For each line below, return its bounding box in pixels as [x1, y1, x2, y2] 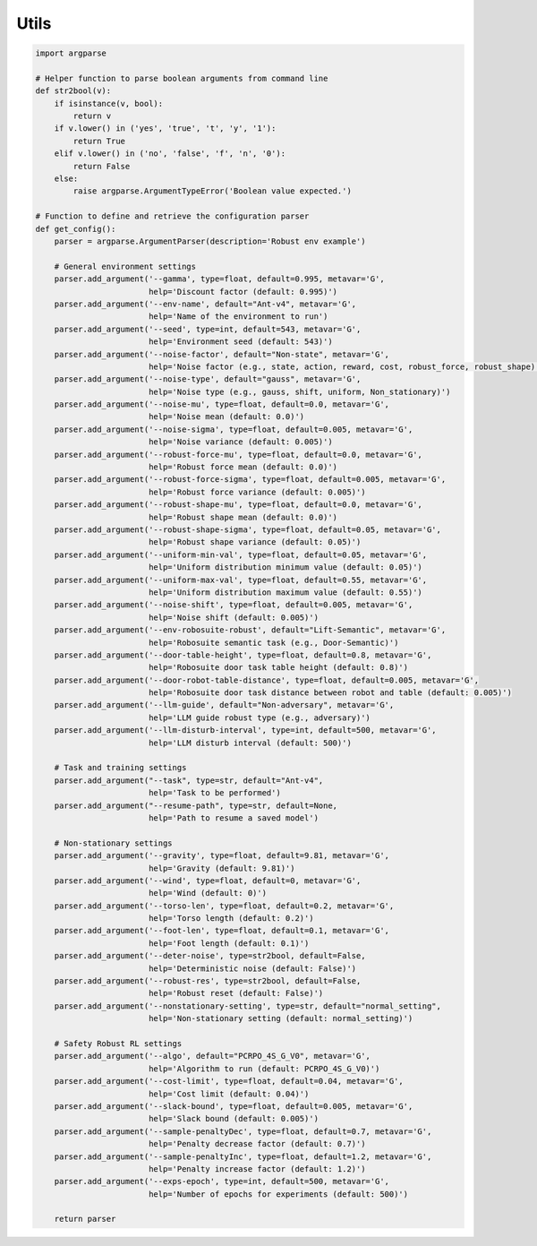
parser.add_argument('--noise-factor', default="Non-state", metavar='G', [54, 349, 389, 359]
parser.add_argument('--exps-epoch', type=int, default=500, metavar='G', [54, 1176, 389, 1187]
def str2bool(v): [35, 86, 112, 96]
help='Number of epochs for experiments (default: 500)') [148, 1189, 409, 1199]
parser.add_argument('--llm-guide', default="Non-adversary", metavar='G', [54, 700, 395, 710]
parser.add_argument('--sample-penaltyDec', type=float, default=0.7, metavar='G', [54, 1126, 432, 1137]
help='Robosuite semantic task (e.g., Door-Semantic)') [148, 637, 399, 648]
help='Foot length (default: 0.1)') [148, 938, 310, 949]
